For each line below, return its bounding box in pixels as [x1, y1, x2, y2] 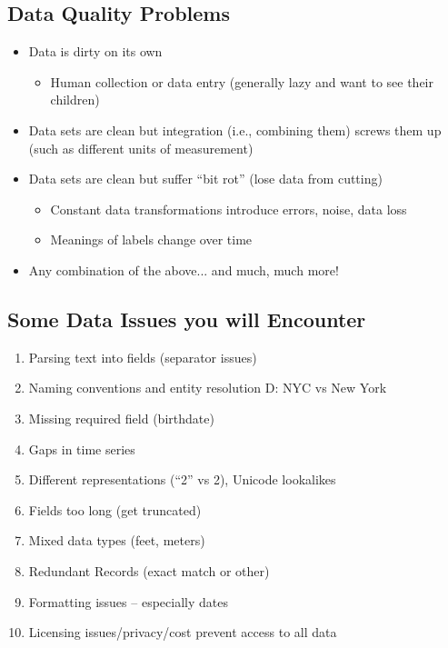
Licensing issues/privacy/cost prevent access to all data [28, 623, 337, 642]
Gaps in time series [28, 439, 135, 458]
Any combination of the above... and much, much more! [28, 260, 339, 279]
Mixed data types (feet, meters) [28, 531, 205, 550]
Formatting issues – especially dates [28, 592, 228, 611]
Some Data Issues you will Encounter [7, 304, 366, 333]
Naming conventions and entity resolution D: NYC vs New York [28, 378, 387, 397]
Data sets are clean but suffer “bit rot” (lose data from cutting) [28, 169, 383, 188]
